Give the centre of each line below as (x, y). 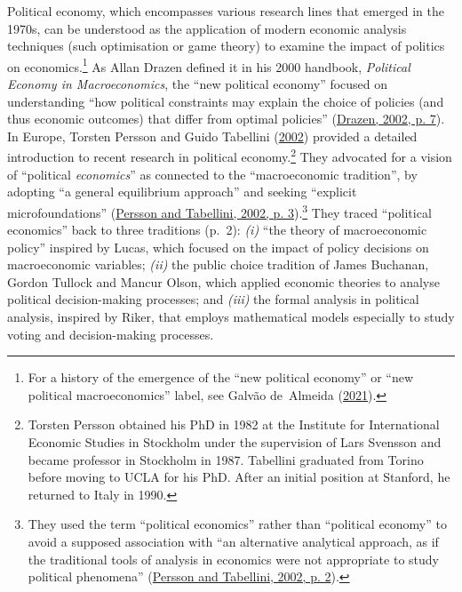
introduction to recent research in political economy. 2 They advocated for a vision (230, 156)
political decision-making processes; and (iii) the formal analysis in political (213, 299)
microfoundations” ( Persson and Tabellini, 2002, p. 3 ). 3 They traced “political (219, 211)
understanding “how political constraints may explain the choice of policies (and (226, 101)
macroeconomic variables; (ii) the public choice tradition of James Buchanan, (218, 264)
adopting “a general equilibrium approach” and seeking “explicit (182, 192)
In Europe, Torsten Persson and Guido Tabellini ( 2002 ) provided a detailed (212, 136)
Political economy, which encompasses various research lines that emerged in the (226, 11)
